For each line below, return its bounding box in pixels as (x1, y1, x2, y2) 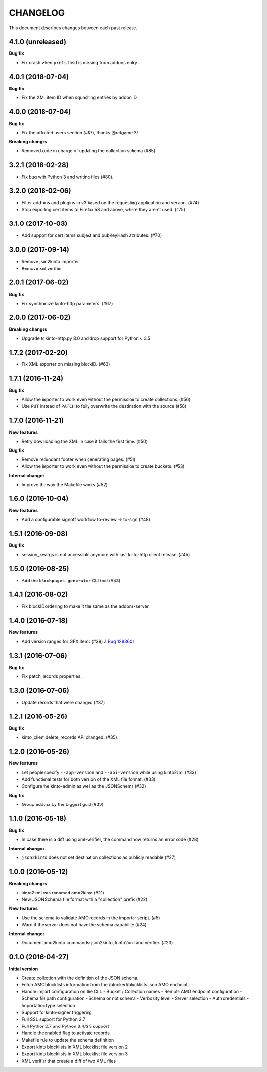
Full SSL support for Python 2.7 (21, 1016, 85, 1022)
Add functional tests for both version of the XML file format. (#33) (21, 776, 156, 782)
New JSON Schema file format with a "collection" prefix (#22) (21, 896, 148, 902)
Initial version (9, 966, 38, 972)
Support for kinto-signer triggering (21, 1009, 92, 1016)
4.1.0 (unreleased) (9, 38, 67, 46)
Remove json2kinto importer (21, 259, 79, 265)
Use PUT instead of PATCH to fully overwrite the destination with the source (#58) (21, 403, 187, 409)
